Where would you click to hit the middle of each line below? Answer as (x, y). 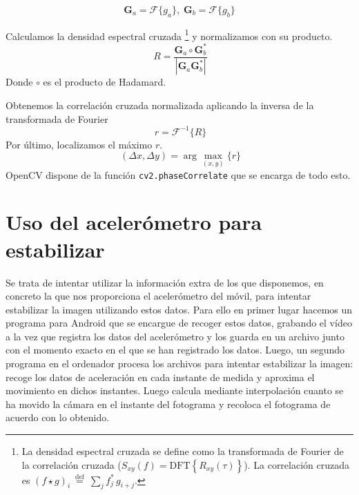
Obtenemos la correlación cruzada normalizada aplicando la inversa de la (160, 105)
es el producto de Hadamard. (105, 82)
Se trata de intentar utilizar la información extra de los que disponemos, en (165, 282)
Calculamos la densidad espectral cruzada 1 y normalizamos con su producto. (169, 35)
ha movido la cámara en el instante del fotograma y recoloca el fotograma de (168, 404)
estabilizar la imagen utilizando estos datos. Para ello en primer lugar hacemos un (179, 309)
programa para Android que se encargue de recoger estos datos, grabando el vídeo (179, 323)
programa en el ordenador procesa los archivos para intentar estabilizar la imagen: (179, 363)
